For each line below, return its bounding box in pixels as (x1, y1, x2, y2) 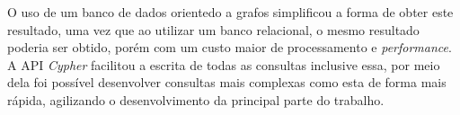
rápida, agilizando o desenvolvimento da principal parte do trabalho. (7, 90, 385, 109)
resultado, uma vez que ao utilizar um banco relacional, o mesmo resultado (7, 20, 420, 39)
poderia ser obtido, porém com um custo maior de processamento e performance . (7, 38, 452, 57)
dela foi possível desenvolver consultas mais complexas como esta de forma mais (7, 73, 447, 92)
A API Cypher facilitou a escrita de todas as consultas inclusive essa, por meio (7, 55, 440, 74)
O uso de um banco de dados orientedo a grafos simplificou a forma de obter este (7, 3, 454, 21)
